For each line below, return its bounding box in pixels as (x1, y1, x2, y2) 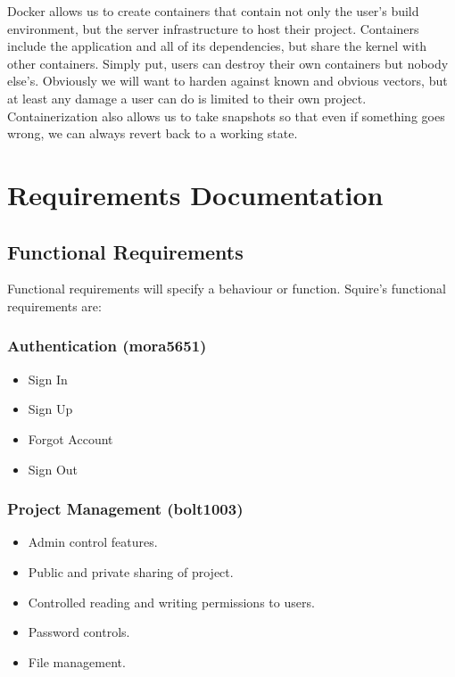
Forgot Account (28, 429, 113, 448)
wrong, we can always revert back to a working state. (7, 124, 298, 143)
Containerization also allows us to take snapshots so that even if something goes (7, 106, 445, 125)
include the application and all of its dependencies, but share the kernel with (7, 37, 427, 55)
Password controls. (28, 623, 130, 641)
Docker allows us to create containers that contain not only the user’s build (7, 2, 419, 20)
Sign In (28, 369, 68, 388)
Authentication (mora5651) (7, 334, 207, 357)
